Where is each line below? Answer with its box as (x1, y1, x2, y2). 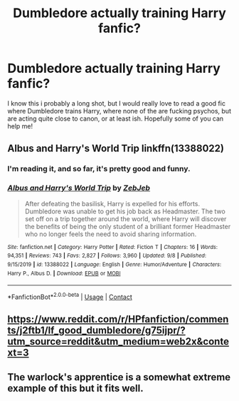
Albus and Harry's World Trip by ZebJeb (7, 183, 151, 193)
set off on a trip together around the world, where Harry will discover (24, 214, 227, 223)
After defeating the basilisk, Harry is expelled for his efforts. (24, 199, 201, 208)
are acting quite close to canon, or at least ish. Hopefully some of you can (7, 114, 224, 123)
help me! (7, 121, 33, 130)
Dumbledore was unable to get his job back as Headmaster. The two (24, 207, 225, 215)
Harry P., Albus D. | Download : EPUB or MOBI (7, 270, 121, 277)
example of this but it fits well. (7, 382, 144, 394)
